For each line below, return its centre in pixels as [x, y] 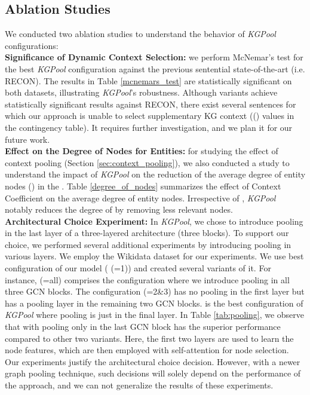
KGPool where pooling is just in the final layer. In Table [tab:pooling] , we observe [155, 315]
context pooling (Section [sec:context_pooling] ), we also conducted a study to [147, 162]
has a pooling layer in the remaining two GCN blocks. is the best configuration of [154, 303]
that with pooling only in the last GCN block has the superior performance [143, 327]
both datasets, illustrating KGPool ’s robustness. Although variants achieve [141, 92]
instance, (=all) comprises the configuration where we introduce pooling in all [147, 279]
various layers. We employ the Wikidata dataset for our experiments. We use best [154, 256]
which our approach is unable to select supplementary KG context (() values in [150, 116]
